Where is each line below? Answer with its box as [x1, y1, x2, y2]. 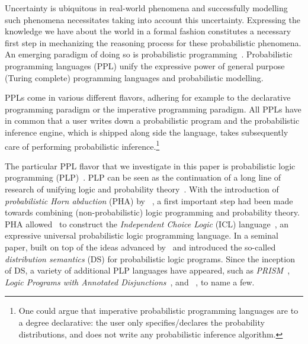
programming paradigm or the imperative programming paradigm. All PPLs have [5, 102, 301, 115]
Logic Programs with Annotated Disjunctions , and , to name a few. [5, 275, 255, 288]
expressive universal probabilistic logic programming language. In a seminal [5, 229, 278, 242]
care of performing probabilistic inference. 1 [5, 138, 160, 152]
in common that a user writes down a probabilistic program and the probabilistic [5, 114, 300, 127]
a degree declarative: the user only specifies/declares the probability [18, 316, 265, 328]
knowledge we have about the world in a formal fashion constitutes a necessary [5, 25, 291, 37]
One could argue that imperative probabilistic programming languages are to [18, 304, 299, 317]
